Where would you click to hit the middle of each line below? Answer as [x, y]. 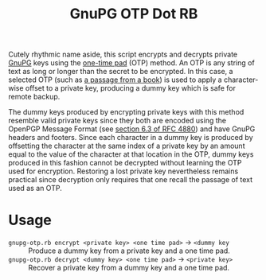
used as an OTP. [35, 189]
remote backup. [34, 97]
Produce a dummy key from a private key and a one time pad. [129, 251]
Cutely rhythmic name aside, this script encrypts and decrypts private [123, 54]
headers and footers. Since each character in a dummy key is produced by [131, 138]
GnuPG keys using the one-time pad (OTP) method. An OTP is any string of [131, 63]
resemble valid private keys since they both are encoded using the [117, 121]
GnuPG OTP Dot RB [134, 14]
